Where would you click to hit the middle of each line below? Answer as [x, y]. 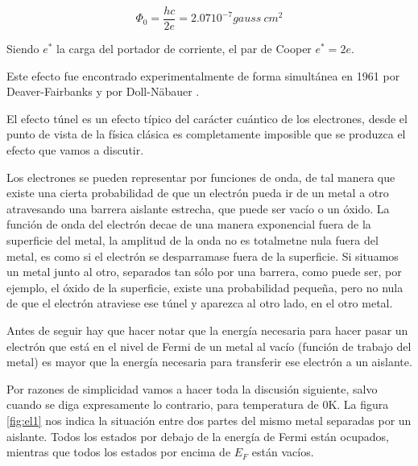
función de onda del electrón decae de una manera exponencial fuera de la [189, 224]
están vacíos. [283, 452]
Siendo [23, 49]
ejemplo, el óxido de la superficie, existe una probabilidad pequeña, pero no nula [205, 287]
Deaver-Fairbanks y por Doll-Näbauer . [103, 91]
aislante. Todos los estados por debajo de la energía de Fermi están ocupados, [198, 436]
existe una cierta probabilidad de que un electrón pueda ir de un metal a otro [198, 193]
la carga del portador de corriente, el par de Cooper [184, 49]
